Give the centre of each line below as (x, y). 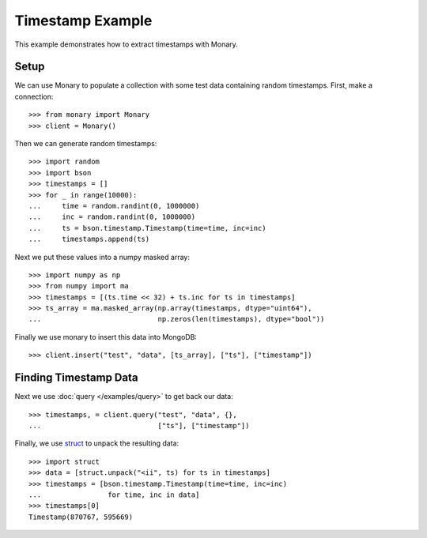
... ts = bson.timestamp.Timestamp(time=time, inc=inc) (147, 228)
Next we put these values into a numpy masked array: (102, 257)
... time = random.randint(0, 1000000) (114, 206)
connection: (34, 96)
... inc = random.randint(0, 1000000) (112, 217)
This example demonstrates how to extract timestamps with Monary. (127, 44)
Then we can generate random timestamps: (86, 144)
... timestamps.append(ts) (89, 239)
